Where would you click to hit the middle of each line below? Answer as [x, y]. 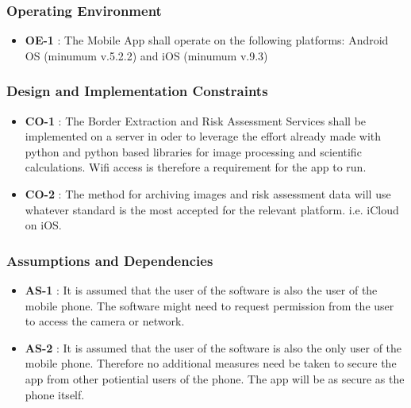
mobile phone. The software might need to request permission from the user [209, 305]
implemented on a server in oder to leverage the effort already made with [203, 136]
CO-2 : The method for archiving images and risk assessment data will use [208, 194]
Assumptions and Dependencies [110, 260]
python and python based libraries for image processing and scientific [193, 151]
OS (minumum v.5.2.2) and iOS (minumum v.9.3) [146, 55]
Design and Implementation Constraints [137, 91]
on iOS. [43, 225]
